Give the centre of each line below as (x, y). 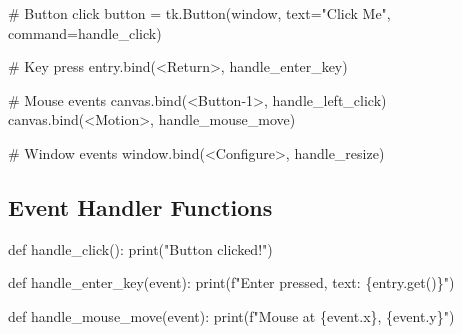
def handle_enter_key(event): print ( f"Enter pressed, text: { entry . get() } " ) (231, 282)
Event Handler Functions (140, 206)
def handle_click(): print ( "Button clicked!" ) (140, 248)
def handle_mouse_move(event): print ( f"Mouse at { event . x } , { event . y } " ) (231, 315)
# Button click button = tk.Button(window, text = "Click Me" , (199, 13)
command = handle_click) (85, 32)
